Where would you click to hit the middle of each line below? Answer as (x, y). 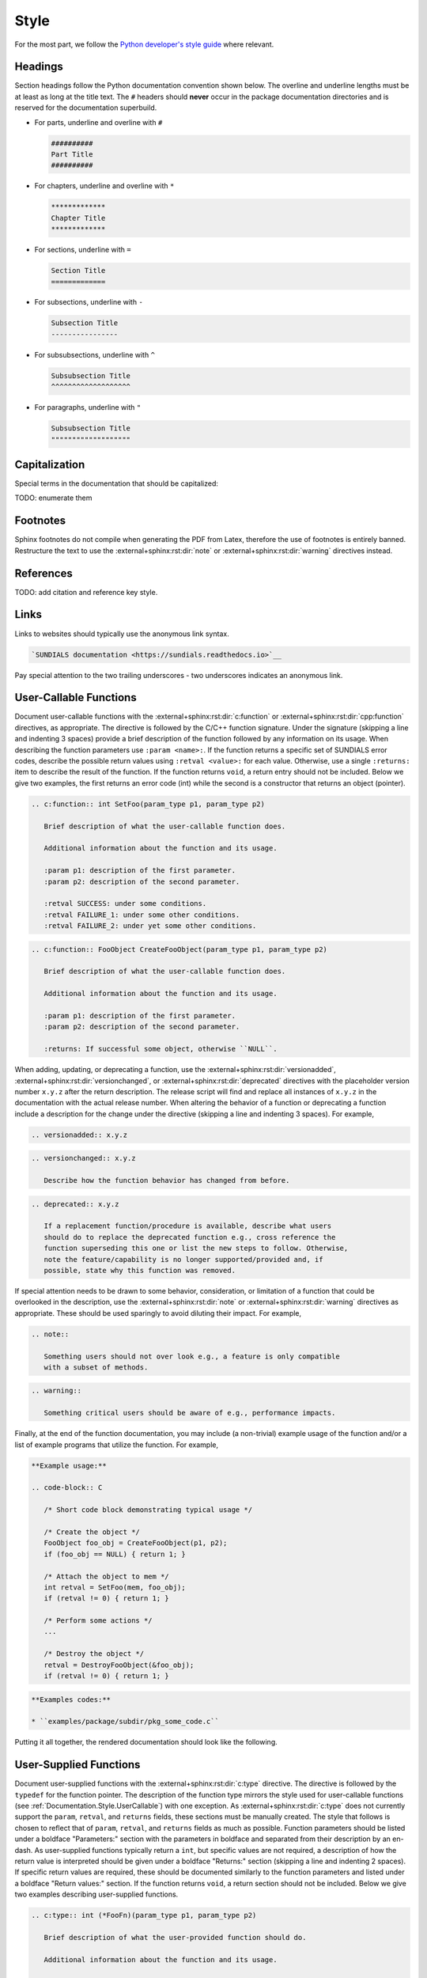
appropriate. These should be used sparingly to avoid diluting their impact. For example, (158, 1313)
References (43, 573)
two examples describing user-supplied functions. (96, 1894)
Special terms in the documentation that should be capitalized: (117, 483)
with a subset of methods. (96, 1367)
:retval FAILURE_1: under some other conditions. (142, 915)
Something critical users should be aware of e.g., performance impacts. (190, 1413)
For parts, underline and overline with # (98, 122)
